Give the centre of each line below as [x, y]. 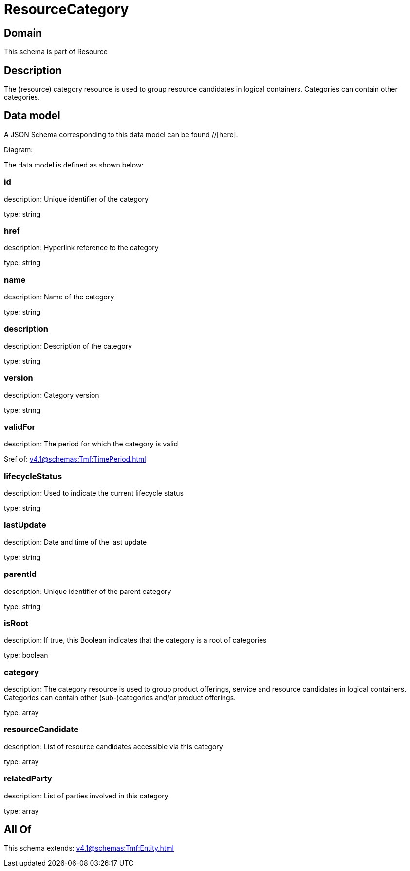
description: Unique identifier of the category [76, 199]
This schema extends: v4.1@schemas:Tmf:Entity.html [89, 848]
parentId [20, 574]
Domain [23, 33]
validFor [20, 427]
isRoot [16, 623]
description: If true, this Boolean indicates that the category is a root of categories [135, 640]
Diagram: [19, 149]
